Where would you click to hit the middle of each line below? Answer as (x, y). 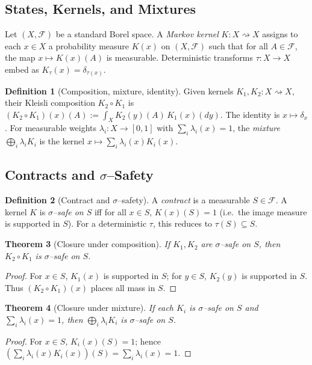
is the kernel (62, 141)
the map (20, 57)
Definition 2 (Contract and (58, 200)
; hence (148, 341)
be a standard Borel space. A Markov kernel (137, 34)
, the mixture (256, 128)
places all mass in (123, 287)
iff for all (110, 211)
